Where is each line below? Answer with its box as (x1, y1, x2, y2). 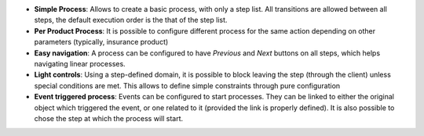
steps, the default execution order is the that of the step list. (34, 16, 228, 25)
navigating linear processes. (34, 59, 126, 68)
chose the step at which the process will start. (34, 113, 184, 123)
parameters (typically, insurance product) (34, 38, 169, 47)
